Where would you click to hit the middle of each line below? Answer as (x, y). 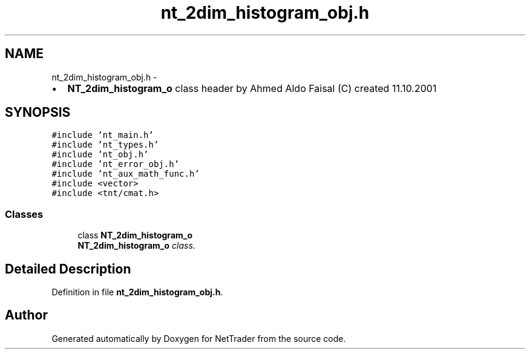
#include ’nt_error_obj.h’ (116, 164)
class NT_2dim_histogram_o (135, 235)
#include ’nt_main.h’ (103, 135)
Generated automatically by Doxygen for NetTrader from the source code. (199, 338)
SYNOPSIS (38, 113)
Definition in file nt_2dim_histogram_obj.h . (137, 292)
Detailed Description (68, 269)
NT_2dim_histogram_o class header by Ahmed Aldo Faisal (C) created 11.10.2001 (252, 88)
